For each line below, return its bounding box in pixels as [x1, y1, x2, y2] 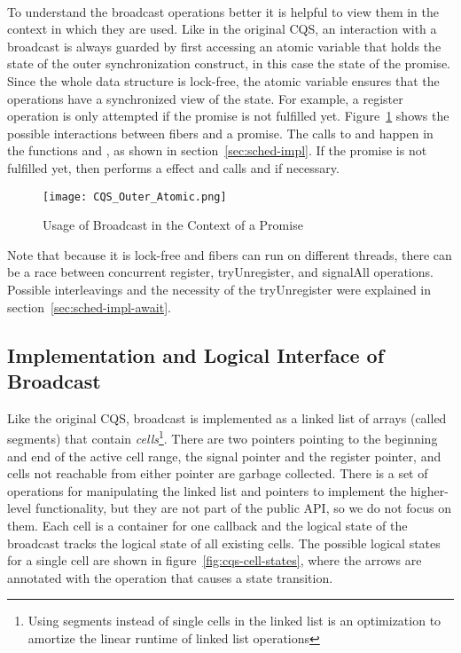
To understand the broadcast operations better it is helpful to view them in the [7, 2, 439, 20]
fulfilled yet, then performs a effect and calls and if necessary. [7, 158, 340, 177]
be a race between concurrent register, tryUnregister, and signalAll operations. [7, 263, 434, 281]
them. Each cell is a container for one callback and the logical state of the [7, 515, 408, 534]
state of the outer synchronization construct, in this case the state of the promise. [7, 54, 450, 73]
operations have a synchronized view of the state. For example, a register [7, 89, 403, 107]
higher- [410, 481, 449, 500]
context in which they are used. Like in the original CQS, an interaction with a [7, 20, 437, 38]
